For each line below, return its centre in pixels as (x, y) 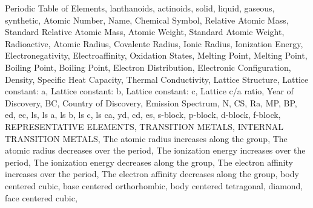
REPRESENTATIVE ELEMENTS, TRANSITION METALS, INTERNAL (144, 126)
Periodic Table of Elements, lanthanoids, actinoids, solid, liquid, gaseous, (140, 8)
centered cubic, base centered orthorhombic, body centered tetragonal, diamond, (154, 185)
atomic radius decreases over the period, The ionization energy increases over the (155, 150)
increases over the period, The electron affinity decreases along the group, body (152, 174)
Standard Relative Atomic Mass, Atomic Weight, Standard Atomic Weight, (145, 32)
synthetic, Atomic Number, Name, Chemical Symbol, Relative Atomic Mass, (147, 20)
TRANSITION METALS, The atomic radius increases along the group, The (146, 138)
